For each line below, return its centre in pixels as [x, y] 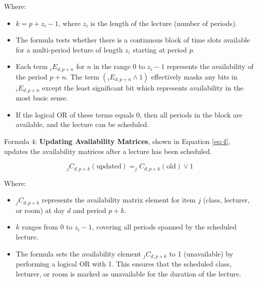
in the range [112, 66]
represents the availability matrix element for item [119, 200]
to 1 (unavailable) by [201, 253]
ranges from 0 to [47, 227]
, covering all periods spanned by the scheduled [164, 227]
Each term [32, 66]
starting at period [160, 49]
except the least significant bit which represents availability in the [143, 87]
